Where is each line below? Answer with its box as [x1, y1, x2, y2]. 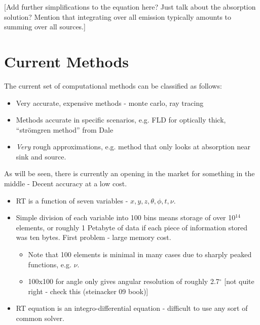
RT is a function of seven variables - [16, 195, 128, 206]
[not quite [224, 276, 254, 287]
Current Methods [4, 51, 129, 71]
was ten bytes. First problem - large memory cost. [16, 232, 171, 242]
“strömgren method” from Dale [16, 124, 114, 135]
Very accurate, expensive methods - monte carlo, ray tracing [16, 97, 204, 108]
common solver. [16, 313, 64, 323]
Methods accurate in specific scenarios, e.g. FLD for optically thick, [16, 114, 226, 125]
